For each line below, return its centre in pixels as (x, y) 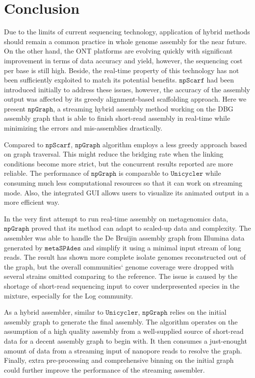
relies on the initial (198, 312)
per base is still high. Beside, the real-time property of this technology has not (122, 70)
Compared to (24, 144)
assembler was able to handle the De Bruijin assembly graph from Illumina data (124, 238)
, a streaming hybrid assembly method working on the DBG (143, 108)
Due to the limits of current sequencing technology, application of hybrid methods (127, 32)
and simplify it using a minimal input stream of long (162, 247)
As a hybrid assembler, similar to (54, 312)
